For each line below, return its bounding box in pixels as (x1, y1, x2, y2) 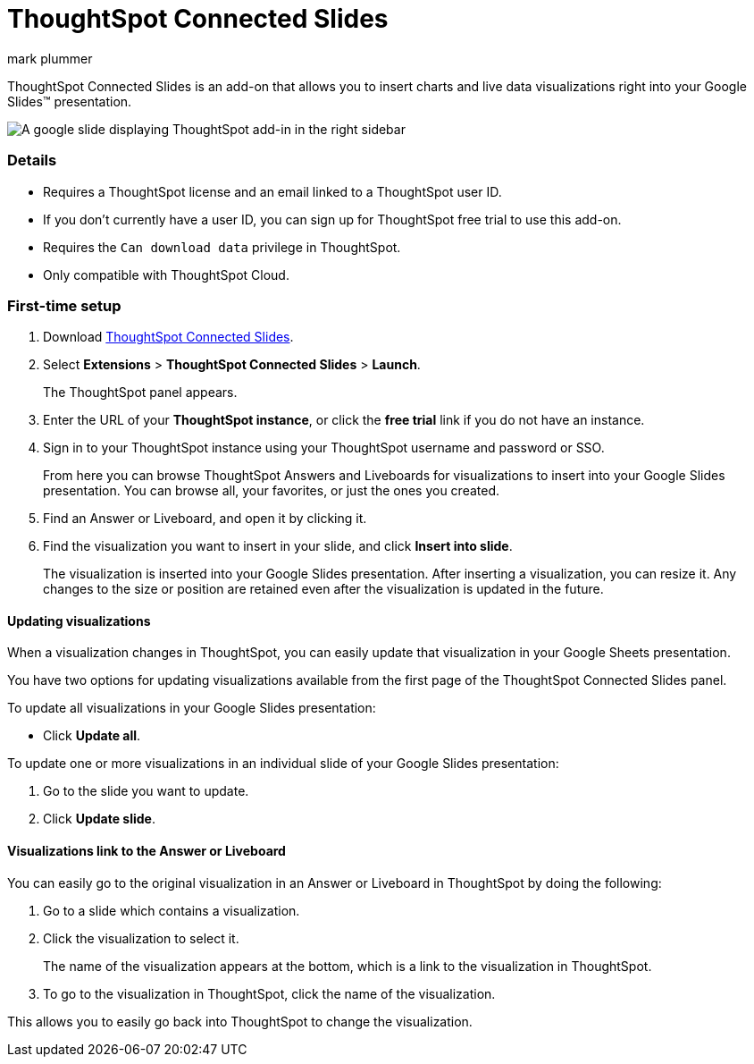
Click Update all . (43, 728, 141, 744)
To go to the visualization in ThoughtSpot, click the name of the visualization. (43, 985, 496, 1001)
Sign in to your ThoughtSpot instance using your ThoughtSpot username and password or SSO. (43, 440, 605, 456)
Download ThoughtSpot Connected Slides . (43, 329, 294, 345)
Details (7, 151, 57, 170)
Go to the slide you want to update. (43, 783, 249, 799)
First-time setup (7, 296, 121, 315)
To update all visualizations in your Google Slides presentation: (7, 700, 376, 716)
